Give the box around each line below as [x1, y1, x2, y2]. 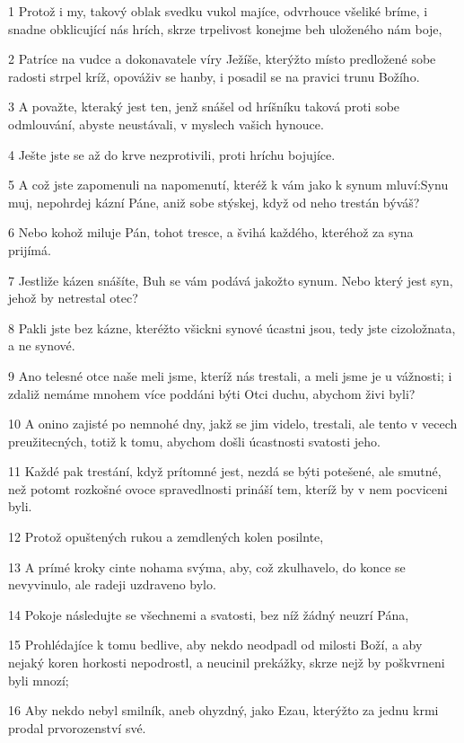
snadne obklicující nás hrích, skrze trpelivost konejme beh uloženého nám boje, [8, 19, 442, 38]
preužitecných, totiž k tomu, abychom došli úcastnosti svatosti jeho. [8, 431, 381, 450]
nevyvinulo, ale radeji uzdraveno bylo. [8, 575, 216, 594]
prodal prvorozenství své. [8, 718, 146, 737]
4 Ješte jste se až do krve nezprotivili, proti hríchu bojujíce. [8, 145, 336, 164]
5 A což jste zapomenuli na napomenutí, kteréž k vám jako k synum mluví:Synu [8, 175, 449, 194]
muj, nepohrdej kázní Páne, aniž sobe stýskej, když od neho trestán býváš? [8, 192, 420, 211]
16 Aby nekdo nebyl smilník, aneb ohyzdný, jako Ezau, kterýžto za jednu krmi [8, 701, 439, 720]
